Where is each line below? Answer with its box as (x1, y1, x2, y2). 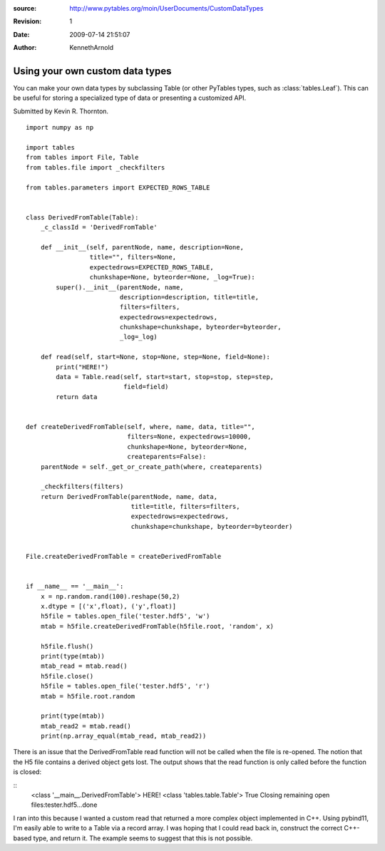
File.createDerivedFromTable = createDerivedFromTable (26, 552, 222, 561)
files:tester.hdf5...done (31, 800, 98, 809)
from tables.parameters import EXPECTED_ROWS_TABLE (26, 183, 210, 192)
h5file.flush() (40, 642, 94, 650)
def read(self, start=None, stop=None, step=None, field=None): (40, 353, 270, 361)
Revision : (13, 17, 42, 26)
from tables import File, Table (26, 153, 139, 162)
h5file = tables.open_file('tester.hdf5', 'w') (40, 612, 210, 620)
